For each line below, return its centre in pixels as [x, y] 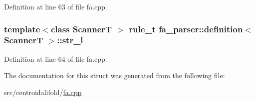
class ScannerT [81, 29]
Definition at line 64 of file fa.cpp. [56, 58]
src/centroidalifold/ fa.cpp [43, 92]
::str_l [70, 40]
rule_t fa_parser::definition [186, 29]
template [22, 29]
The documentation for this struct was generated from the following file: [115, 75]
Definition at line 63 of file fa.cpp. [56, 6]
